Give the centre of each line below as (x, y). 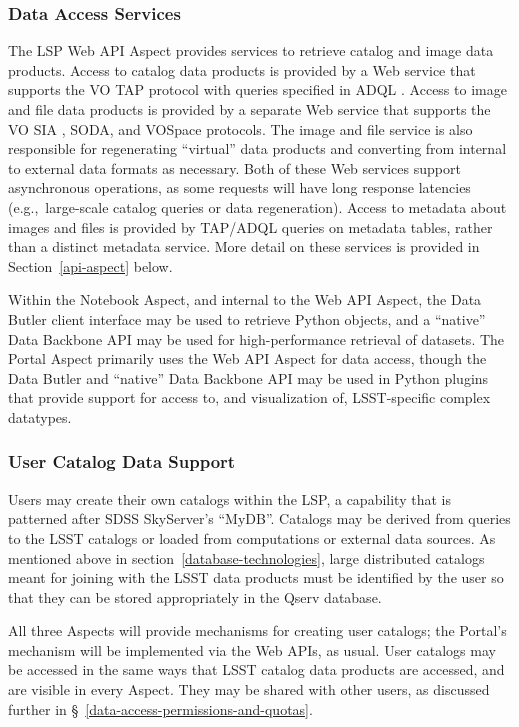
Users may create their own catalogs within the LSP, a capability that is (229, 498)
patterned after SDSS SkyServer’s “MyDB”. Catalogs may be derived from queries (259, 518)
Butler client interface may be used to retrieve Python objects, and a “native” (247, 318)
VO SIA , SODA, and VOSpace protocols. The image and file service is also (240, 128)
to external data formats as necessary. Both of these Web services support (234, 167)
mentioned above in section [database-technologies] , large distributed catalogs (246, 557)
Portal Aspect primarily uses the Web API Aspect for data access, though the (247, 358)
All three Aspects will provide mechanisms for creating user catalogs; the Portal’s (257, 630)
